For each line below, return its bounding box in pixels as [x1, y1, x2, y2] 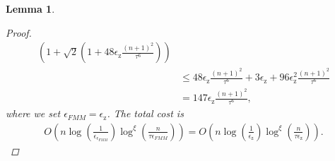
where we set [6, 106, 61, 121]
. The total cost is [107, 106, 184, 121]
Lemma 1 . [6, 1, 55, 16]
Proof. [6, 25, 32, 40]
